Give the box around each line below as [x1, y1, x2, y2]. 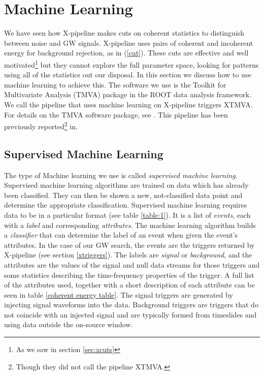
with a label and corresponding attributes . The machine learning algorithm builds [4, 219, 256, 230]
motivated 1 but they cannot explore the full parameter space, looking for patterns [4, 57, 259, 70]
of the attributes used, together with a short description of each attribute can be [4, 279, 255, 290]
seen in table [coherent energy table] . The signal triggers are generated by [4, 289, 233, 300]
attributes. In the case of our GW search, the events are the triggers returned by [4, 239, 255, 250]
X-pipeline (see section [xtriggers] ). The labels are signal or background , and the [4, 249, 252, 260]
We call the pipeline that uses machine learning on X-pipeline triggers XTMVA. [4, 99, 253, 109]
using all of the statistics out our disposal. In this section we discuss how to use [4, 69, 251, 80]
